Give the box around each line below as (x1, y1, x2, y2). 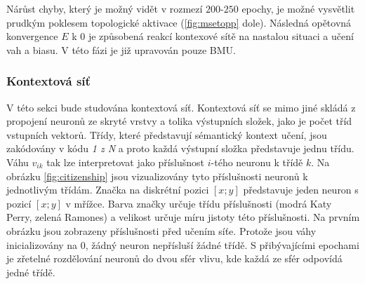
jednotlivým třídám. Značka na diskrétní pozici (6, 182, 209, 197)
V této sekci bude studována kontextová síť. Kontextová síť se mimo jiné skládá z (6, 100, 356, 114)
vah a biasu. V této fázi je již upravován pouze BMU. (6, 42, 236, 57)
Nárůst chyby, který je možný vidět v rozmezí (6, 1, 203, 15)
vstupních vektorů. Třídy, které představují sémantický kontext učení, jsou (6, 127, 327, 142)
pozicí (6, 196, 32, 210)
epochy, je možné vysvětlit (241, 1, 355, 15)
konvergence (6, 29, 58, 43)
